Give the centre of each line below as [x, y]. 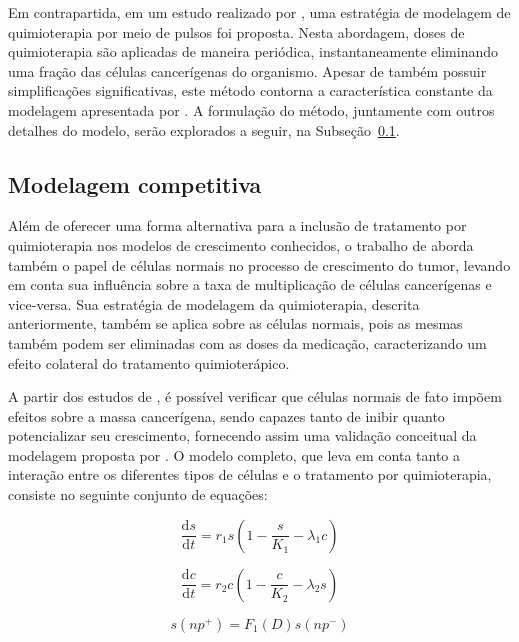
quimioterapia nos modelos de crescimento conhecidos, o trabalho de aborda [241, 244]
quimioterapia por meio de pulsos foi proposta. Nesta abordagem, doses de [236, 31]
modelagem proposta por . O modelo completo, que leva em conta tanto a [234, 454]
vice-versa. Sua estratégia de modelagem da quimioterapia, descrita [214, 303]
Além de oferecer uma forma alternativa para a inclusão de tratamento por [237, 225]
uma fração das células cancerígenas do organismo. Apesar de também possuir [247, 70]
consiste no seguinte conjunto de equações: [138, 494]
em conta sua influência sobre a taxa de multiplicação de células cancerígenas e [250, 284]
